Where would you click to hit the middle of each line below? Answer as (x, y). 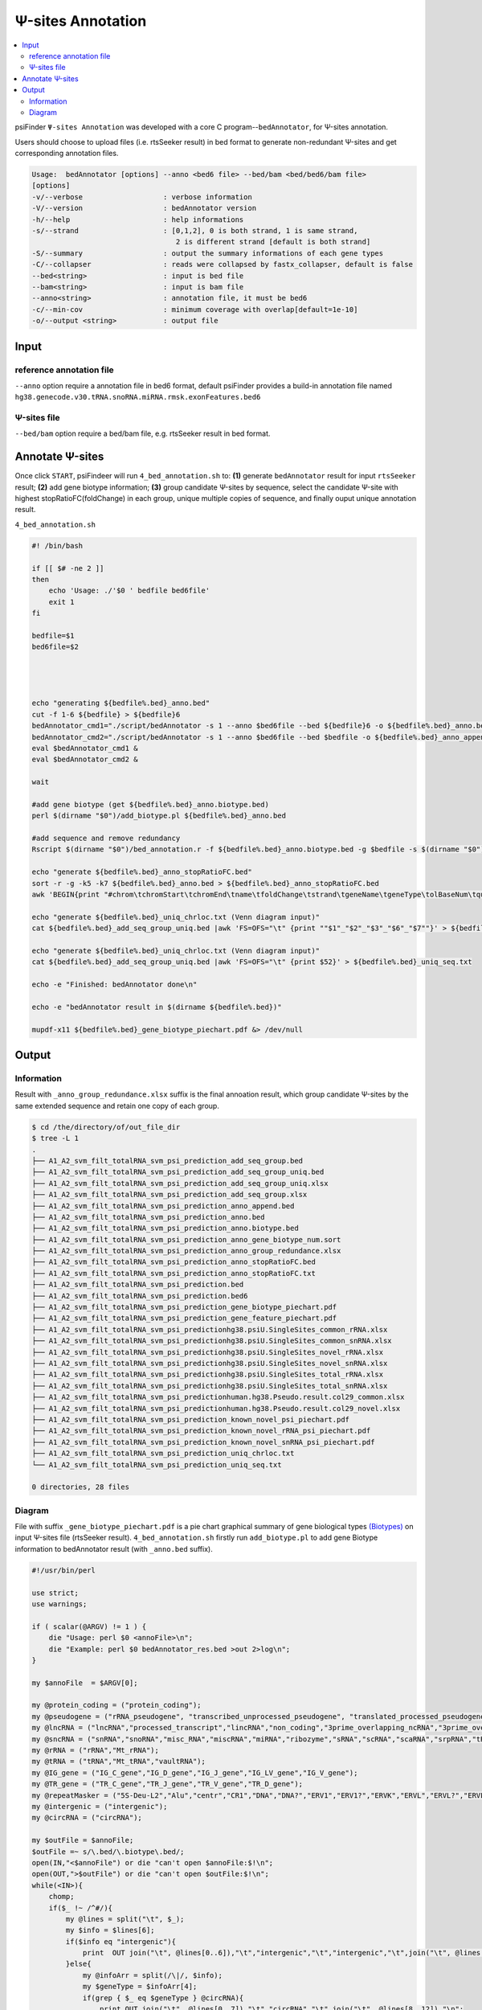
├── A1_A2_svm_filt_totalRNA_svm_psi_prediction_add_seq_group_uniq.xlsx (180, 1183)
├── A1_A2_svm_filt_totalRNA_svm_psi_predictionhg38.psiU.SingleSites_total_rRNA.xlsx (208, 1374)
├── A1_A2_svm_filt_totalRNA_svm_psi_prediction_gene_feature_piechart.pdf (184, 1318)
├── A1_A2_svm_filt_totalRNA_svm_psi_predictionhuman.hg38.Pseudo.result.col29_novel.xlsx (216, 1408)
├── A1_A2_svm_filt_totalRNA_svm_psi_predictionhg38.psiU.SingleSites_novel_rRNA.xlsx (208, 1352)
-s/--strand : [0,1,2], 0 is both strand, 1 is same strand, (195, 230)
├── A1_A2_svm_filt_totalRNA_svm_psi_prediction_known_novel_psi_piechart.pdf (190, 1419)
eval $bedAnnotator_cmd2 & (85, 759)
